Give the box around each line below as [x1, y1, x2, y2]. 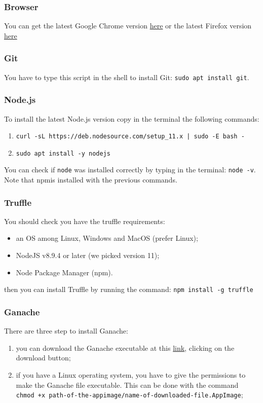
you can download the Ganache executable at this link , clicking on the [16, 342, 235, 353]
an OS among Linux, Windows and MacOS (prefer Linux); [16, 233, 198, 243]
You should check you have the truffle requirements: [4, 215, 165, 226]
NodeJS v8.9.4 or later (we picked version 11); [16, 250, 160, 261]
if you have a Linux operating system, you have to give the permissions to [16, 369, 246, 380]
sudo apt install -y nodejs [16, 150, 110, 157]
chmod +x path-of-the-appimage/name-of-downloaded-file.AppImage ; [16, 389, 243, 400]
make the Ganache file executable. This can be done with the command [16, 379, 239, 390]
